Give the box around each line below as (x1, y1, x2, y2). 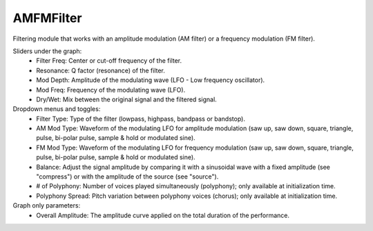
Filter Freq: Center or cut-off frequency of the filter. (36, 57, 182, 65)
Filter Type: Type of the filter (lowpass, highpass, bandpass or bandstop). (36, 114, 245, 123)
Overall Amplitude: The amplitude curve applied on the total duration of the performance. (36, 211, 290, 219)
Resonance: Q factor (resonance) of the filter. (36, 66, 166, 74)
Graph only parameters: (12, 201, 81, 210)
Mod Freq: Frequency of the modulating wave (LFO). (36, 86, 186, 94)
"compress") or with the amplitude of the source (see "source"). (36, 172, 219, 181)
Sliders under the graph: (12, 47, 82, 55)
